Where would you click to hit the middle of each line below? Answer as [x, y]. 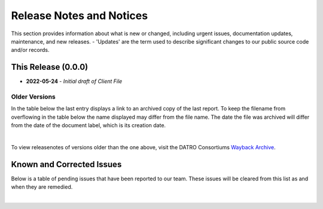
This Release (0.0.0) [50, 67]
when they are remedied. [42, 187]
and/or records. [30, 50]
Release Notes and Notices [80, 16]
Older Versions [33, 97]
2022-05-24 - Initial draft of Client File [74, 81]
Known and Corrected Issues [66, 164]
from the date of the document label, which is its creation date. [89, 125]
